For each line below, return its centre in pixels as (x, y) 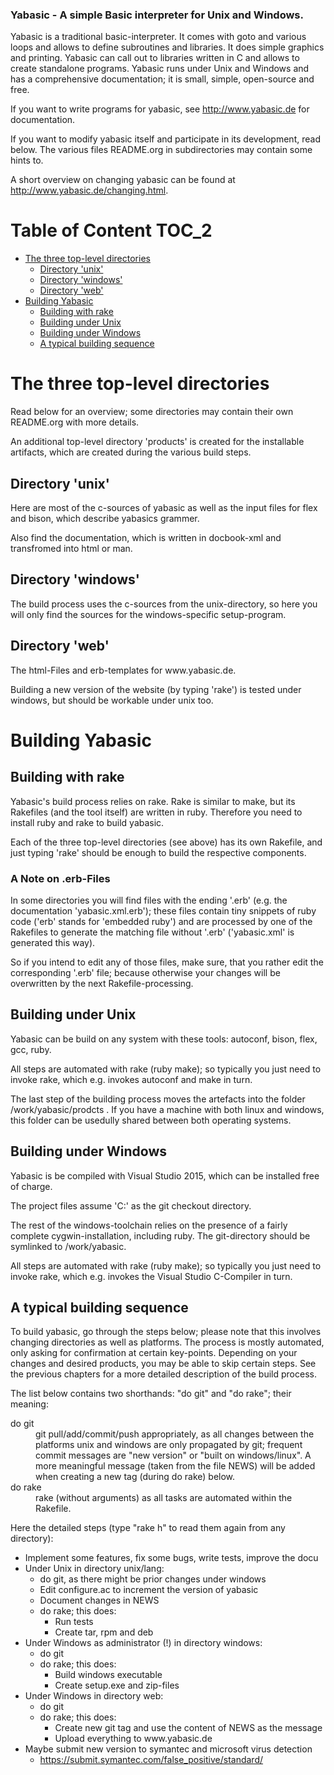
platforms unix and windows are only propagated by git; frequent (169, 1445)
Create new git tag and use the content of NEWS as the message (188, 1728)
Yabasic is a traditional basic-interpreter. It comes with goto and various (158, 37)
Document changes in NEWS (99, 1600)
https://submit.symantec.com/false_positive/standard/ (151, 1760)
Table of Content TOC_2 (111, 230)
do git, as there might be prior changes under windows (153, 1579)
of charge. (31, 1186)
